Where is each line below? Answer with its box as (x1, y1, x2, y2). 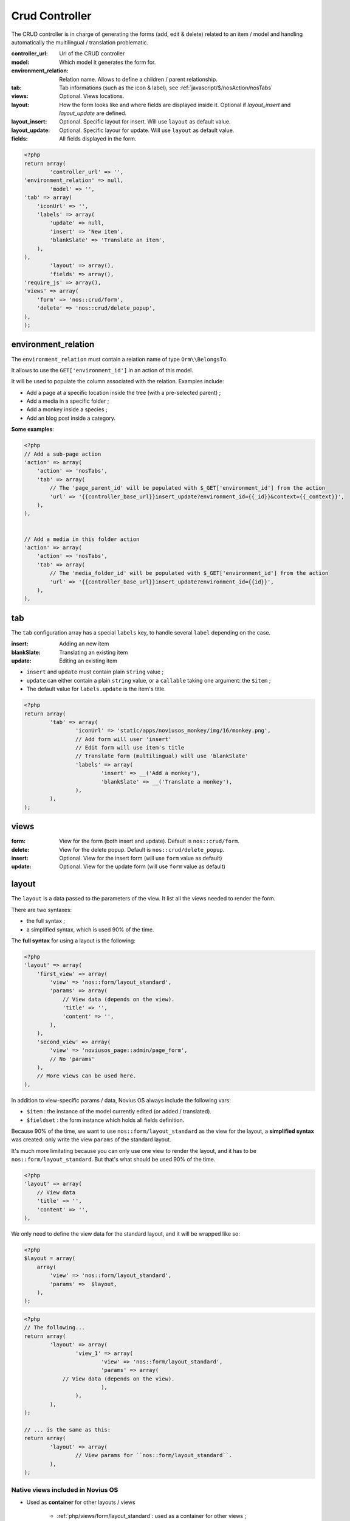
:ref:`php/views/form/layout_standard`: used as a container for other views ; (57, 1512, 247, 1520)
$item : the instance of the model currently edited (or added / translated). (26, 1108, 212, 1115)
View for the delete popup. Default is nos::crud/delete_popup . (59, 846, 225, 853)
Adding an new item (59, 640, 109, 647)
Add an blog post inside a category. (26, 414, 115, 422)
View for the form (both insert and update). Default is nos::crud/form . (59, 837, 240, 845)
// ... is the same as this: (24, 1427, 111, 1433)
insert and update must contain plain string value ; (26, 668, 164, 675)
